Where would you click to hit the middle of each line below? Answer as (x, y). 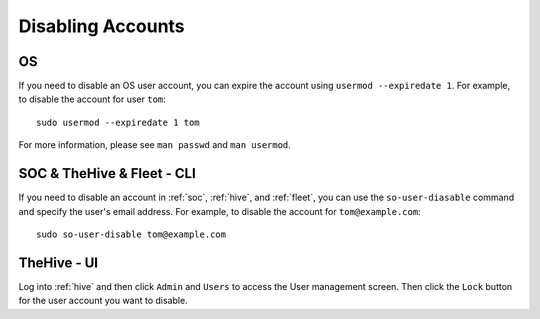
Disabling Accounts (101, 26)
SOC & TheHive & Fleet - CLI (107, 173)
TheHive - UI (58, 262)
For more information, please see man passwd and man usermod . (155, 145)
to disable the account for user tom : (92, 99)
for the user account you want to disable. (103, 301)
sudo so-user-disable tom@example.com (131, 234)
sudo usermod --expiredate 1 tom (118, 122)
